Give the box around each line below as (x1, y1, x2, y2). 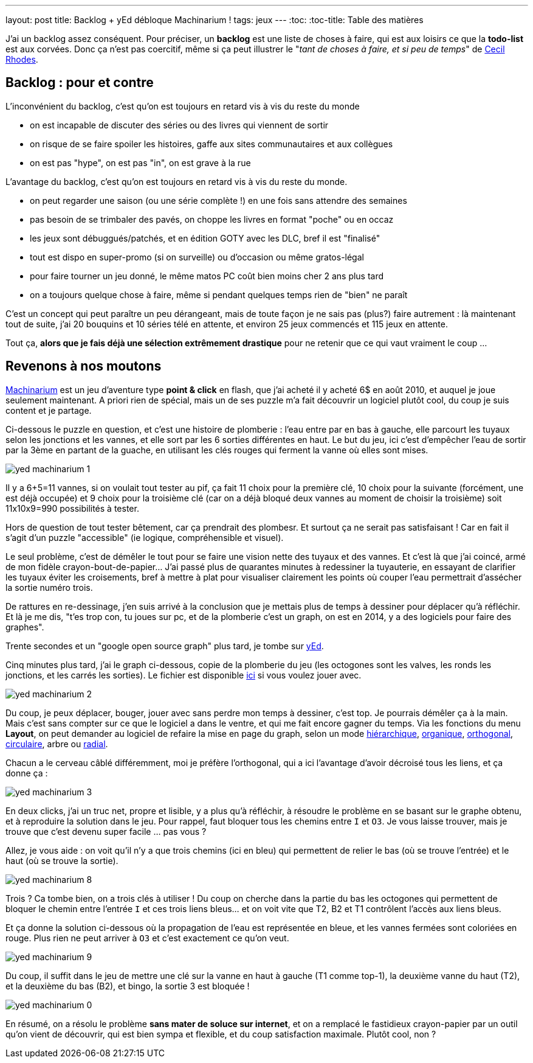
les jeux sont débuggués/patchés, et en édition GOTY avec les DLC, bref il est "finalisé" (30, 232, 380, 243)
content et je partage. (5, 405, 92, 416)
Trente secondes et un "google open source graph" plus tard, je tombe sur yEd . (5, 640, 324, 651)
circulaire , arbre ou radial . (5, 738, 108, 749)
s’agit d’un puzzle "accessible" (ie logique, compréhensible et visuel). (5, 532, 284, 543)
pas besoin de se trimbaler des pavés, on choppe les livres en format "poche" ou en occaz (30, 214, 394, 225)
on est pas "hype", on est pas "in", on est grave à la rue (30, 157, 251, 168)
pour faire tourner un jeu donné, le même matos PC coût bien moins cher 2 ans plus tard (30, 270, 384, 281)
